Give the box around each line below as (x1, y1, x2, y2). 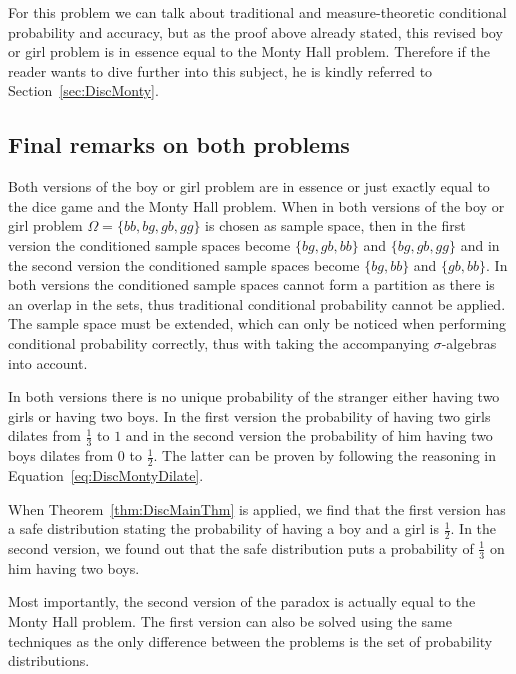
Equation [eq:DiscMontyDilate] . (8, 464, 204, 485)
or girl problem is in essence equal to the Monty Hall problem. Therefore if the (8, 41, 490, 62)
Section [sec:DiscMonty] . (8, 80, 159, 101)
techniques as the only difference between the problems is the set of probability (8, 630, 493, 651)
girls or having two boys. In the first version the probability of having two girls (8, 405, 491, 426)
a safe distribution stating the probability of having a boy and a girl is (8, 518, 439, 539)
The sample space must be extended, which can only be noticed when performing (8, 313, 507, 334)
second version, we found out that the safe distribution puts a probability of (8, 537, 474, 558)
